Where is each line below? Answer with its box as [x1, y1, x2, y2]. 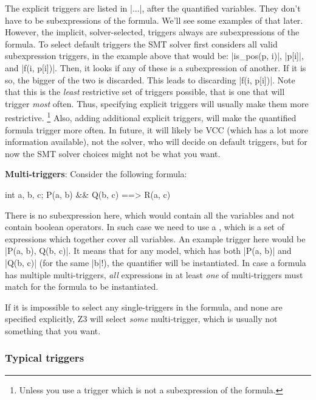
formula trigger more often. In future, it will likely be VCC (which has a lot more [5, 123, 308, 136]
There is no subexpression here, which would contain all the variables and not [5, 208, 295, 221]
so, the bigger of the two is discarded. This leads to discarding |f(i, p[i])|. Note [5, 73, 295, 86]
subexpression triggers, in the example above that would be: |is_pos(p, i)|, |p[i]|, [5, 49, 304, 62]
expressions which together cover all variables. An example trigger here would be [5, 232, 306, 245]
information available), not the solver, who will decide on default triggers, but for [5, 135, 307, 148]
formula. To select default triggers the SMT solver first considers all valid [5, 37, 278, 50]
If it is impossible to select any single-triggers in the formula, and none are [5, 300, 283, 313]
